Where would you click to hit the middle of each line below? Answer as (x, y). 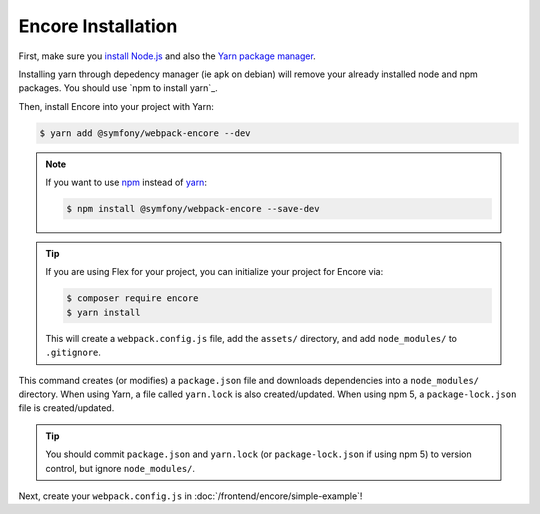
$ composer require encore (132, 298)
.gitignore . (73, 352)
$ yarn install (103, 312)
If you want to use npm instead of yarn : (126, 182)
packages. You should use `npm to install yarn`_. (118, 88)
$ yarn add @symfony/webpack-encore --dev (145, 133)
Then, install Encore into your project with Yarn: (116, 106)
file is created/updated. (66, 408)
